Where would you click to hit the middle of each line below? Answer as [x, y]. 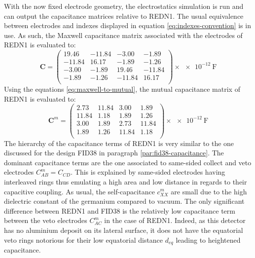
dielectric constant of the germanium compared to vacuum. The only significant [124, 201]
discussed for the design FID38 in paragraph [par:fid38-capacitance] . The [114, 153]
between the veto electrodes [46, 220]
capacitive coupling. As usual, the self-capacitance [79, 191]
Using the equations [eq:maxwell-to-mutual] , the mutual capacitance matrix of [122, 89]
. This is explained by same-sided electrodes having [148, 172]
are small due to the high [209, 191]
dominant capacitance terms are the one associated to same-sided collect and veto [128, 162]
